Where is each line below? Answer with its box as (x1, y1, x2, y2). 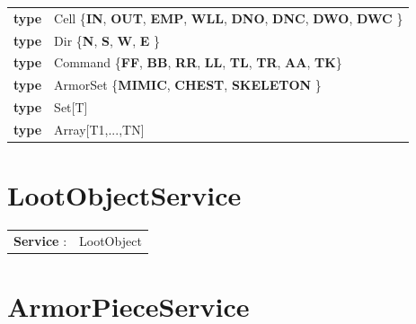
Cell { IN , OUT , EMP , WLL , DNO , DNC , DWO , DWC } (54, 8, 403, 27)
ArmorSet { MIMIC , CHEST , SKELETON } (54, 75, 322, 94)
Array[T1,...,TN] (54, 119, 145, 138)
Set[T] (54, 98, 88, 117)
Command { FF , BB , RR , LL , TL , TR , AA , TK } (54, 53, 342, 72)
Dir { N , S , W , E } (54, 31, 161, 49)
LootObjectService (7, 177, 242, 214)
